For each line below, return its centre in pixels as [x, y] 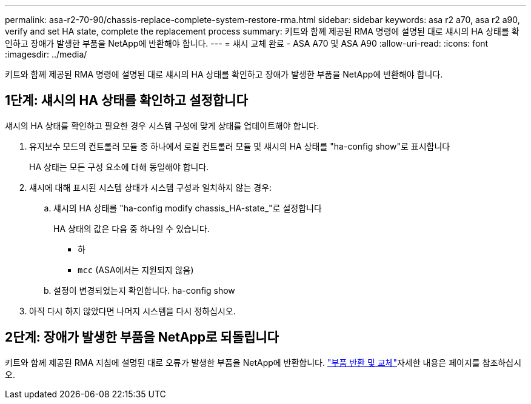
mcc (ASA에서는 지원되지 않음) [136, 270]
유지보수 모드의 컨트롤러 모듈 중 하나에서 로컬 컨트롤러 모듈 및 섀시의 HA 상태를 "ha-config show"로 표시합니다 [240, 146]
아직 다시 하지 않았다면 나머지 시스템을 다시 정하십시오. [132, 311]
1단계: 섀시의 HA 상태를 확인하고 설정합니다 [126, 101]
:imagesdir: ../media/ [46, 54]
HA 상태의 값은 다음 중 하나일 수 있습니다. [132, 228]
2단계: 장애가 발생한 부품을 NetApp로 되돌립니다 [142, 337]
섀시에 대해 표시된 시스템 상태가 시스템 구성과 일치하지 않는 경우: [151, 187]
